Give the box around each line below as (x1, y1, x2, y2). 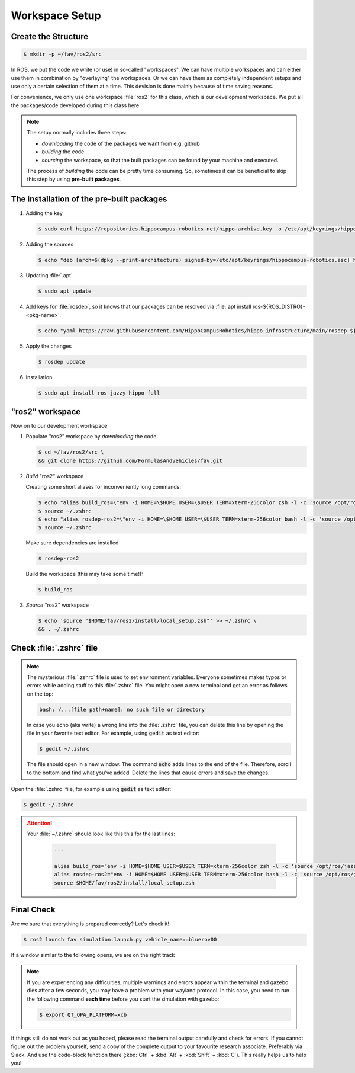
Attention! (27, 819, 53, 827)
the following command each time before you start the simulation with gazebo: (27, 995, 220, 1002)
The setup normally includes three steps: (27, 129, 127, 136)
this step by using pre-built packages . (27, 175, 121, 183)
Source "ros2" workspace (25, 601, 89, 608)
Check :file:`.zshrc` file (11, 643, 98, 653)
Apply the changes (25, 342, 72, 350)
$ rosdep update (38, 358, 86, 365)
